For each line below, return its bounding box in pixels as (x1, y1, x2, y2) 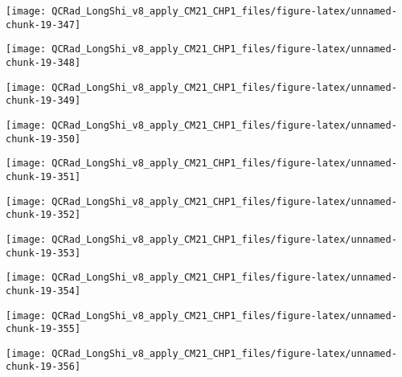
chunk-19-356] (6, 361, 81, 373)
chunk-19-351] (6, 170, 81, 182)
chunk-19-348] (6, 56, 81, 68)
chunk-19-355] (6, 323, 81, 335)
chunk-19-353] (6, 247, 81, 259)
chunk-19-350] (6, 133, 81, 145)
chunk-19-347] (6, 18, 81, 31)
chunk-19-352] (6, 209, 81, 221)
